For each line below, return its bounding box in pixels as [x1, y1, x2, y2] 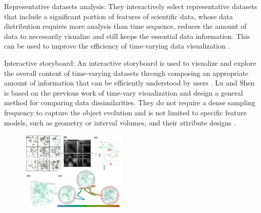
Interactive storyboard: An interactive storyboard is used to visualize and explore [4, 57, 256, 68]
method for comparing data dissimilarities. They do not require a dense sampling [4, 97, 255, 108]
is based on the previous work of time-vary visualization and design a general [4, 87, 243, 98]
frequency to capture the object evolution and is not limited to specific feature [4, 107, 247, 117]
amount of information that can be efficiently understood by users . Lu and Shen [4, 77, 255, 88]
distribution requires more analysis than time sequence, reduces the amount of [4, 21, 247, 31]
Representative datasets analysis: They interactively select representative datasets [4, 1, 257, 11]
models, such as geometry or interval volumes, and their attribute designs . [4, 117, 236, 127]
